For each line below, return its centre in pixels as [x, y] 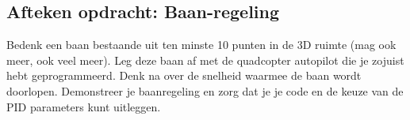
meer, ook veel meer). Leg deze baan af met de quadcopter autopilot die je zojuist [205, 60]
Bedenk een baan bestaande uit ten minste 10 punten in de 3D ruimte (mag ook [201, 45]
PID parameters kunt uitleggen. [84, 106]
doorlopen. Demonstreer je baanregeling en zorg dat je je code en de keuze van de [205, 90]
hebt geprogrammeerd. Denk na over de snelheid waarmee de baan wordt [184, 75]
